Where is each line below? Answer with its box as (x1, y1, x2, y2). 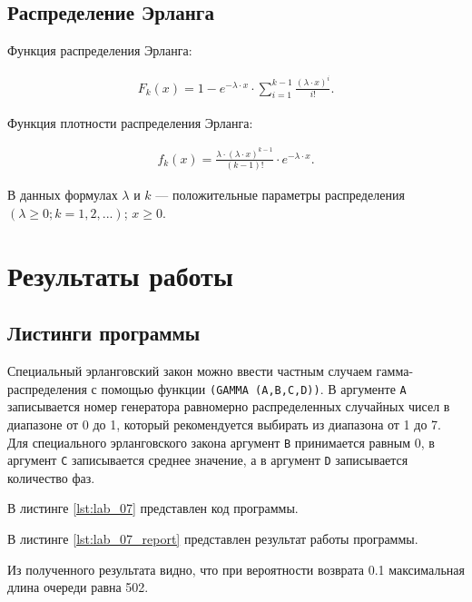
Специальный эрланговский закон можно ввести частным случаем (7, 361, 372, 380)
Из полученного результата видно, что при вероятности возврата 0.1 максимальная (7, 559, 465, 578)
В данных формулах (7, 185, 118, 204)
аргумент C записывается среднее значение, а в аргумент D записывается (7, 450, 408, 469)
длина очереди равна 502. (7, 577, 149, 597)
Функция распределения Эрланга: (7, 41, 192, 60)
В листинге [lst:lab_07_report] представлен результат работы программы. (7, 529, 418, 548)
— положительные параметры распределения (155, 185, 405, 204)
